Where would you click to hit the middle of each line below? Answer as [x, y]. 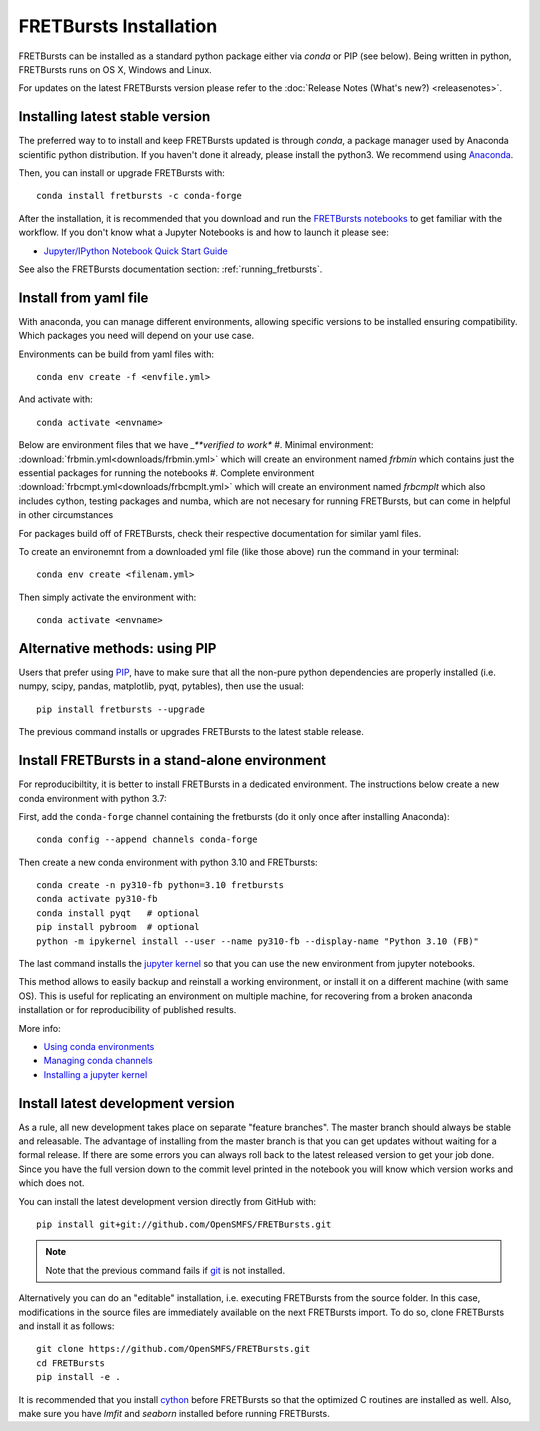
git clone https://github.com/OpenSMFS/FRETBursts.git [173, 1349]
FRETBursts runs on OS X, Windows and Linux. [115, 69]
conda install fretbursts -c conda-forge [139, 196]
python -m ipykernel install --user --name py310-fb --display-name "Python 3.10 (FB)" [258, 941]
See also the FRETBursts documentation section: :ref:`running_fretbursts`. [170, 269]
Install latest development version [126, 1103]
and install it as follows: [66, 1326]
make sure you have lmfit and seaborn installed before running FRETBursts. [174, 1413]
